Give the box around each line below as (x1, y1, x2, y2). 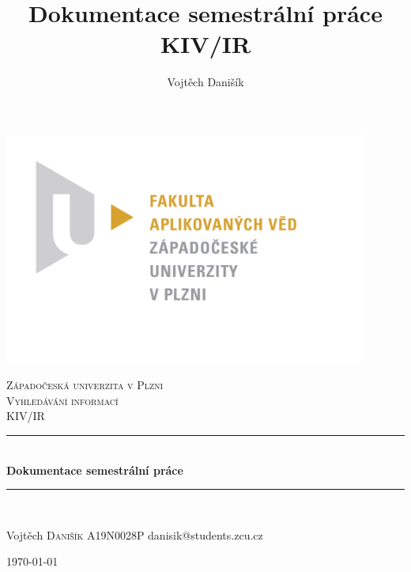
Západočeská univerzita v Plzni (6, 377, 164, 393)
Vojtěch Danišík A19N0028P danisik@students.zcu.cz (6, 526, 263, 543)
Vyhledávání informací (6, 392, 119, 408)
